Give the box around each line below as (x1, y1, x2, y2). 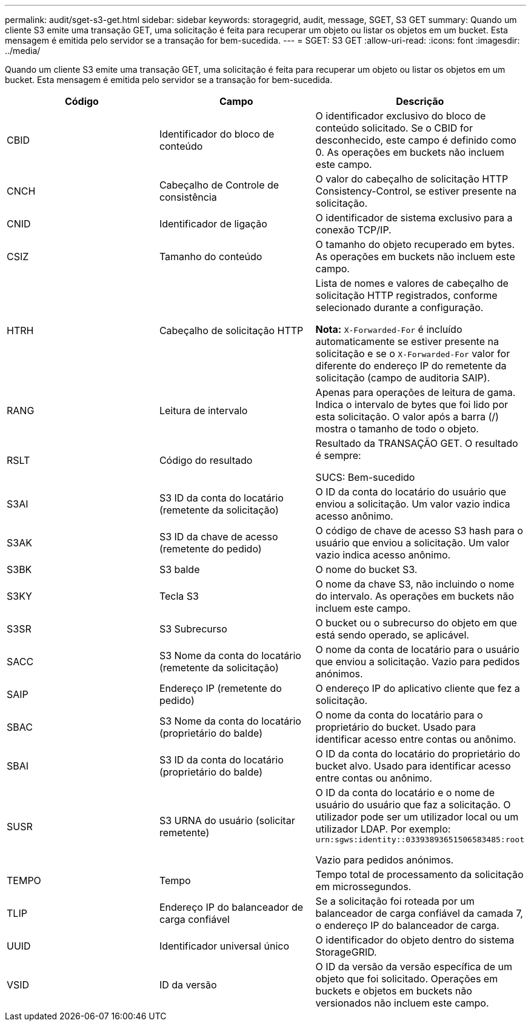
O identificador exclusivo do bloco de (315, 110, 486, 122)
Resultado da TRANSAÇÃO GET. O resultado (315, 437, 518, 449)
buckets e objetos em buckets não (315, 985, 472, 997)
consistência (159, 191, 217, 203)
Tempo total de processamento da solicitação (315, 868, 524, 880)
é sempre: (315, 449, 361, 461)
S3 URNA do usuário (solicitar (159, 814, 295, 827)
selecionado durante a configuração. (315, 301, 484, 313)
